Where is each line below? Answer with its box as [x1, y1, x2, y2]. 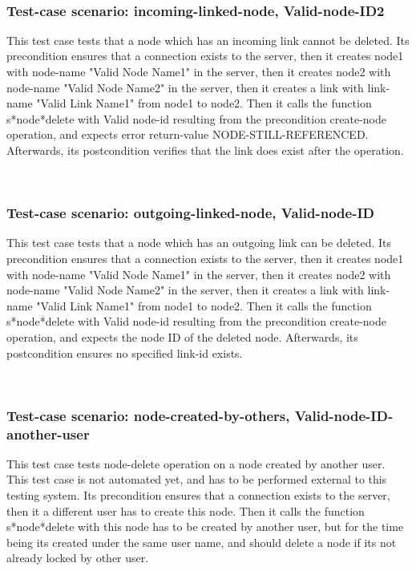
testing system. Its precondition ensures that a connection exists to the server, [6, 487, 390, 504]
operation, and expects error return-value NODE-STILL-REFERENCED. [6, 126, 369, 143]
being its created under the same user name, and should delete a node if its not [6, 533, 397, 550]
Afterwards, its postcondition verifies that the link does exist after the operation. [6, 141, 404, 158]
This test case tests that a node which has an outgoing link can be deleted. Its [6, 234, 391, 251]
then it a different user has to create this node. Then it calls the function [6, 502, 365, 519]
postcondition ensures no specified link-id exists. [6, 344, 243, 361]
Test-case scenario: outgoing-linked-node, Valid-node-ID [6, 203, 374, 223]
